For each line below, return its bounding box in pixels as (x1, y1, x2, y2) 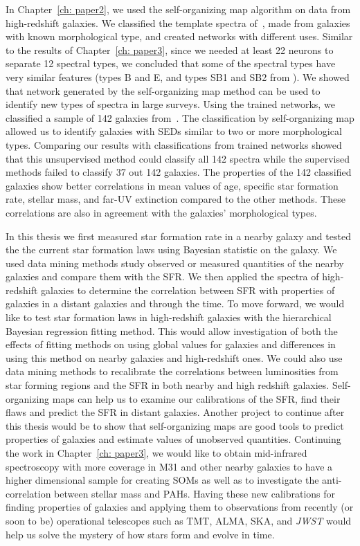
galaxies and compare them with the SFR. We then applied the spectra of (6, 269, 319, 284)
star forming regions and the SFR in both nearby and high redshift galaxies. (6, 378, 330, 392)
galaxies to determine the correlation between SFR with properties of (41, 282, 335, 297)
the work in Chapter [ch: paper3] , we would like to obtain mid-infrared (6, 446, 307, 459)
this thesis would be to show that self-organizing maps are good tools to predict (6, 418, 344, 433)
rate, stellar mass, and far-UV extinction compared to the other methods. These (6, 192, 345, 206)
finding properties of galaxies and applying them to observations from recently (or (6, 500, 354, 514)
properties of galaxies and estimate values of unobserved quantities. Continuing (6, 432, 341, 446)
